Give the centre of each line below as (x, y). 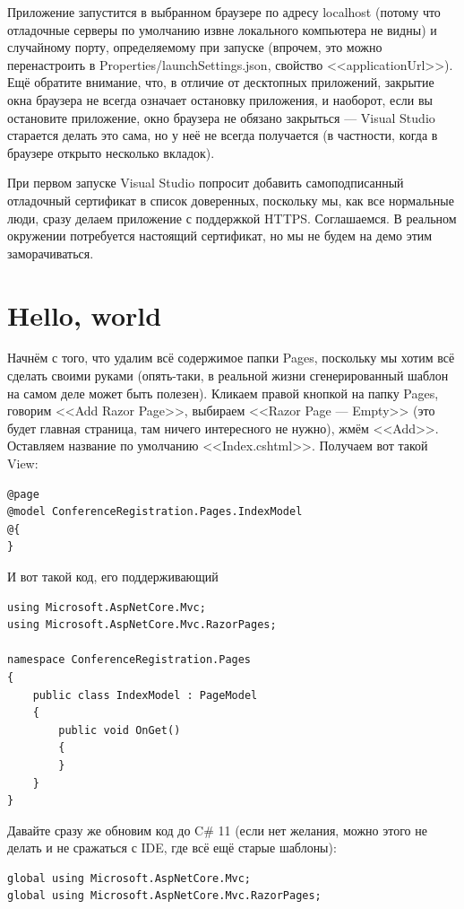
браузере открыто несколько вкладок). (111, 152)
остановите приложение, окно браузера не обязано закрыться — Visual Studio (221, 117)
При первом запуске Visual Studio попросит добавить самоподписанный (206, 183)
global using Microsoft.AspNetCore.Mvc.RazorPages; (164, 896)
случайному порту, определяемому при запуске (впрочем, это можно (195, 47)
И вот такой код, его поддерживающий (113, 576)
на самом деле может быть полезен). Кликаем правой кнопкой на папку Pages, (223, 393)
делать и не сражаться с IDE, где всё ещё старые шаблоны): (172, 848)
